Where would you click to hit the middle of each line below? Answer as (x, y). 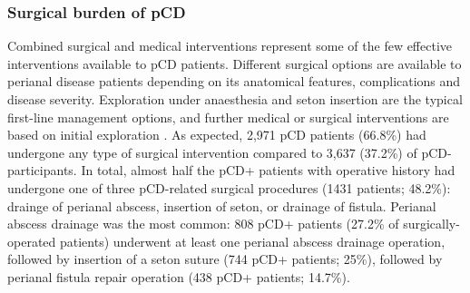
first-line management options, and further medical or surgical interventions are (228, 117)
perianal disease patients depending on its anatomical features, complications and (234, 81)
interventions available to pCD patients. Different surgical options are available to (235, 63)
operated (32, 241)
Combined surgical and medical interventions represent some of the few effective (230, 46)
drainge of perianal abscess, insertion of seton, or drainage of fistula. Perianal (222, 205)
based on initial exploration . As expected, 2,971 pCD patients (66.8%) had (217, 135)
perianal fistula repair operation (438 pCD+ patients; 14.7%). (179, 276)
